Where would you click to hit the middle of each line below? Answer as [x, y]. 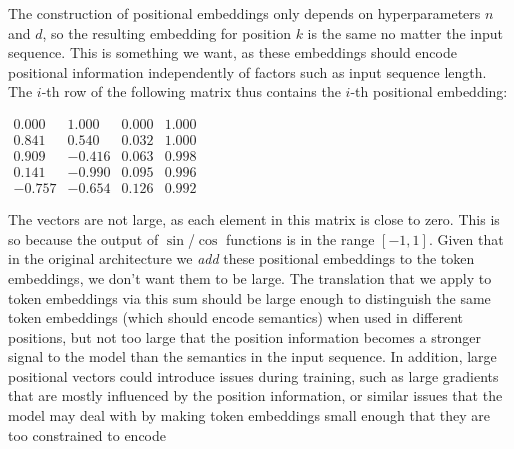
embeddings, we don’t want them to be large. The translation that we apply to [250, 277]
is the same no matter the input [405, 32]
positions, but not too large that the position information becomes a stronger [245, 336]
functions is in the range [300, 238]
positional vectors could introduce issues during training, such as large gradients [253, 375]
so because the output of [83, 238]
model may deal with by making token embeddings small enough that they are [249, 415]
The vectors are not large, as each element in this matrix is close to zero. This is [254, 219]
